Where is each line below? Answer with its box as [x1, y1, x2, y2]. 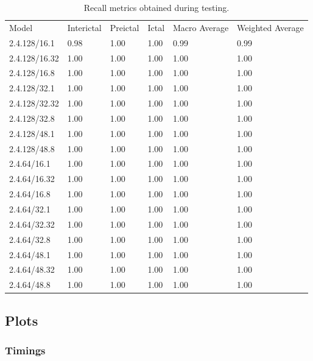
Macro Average [173, 21, 229, 33]
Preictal [110, 21, 139, 33]
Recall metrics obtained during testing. [83, 1, 230, 13]
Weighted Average [237, 21, 304, 33]
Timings [5, 342, 46, 357]
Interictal [67, 21, 102, 33]
